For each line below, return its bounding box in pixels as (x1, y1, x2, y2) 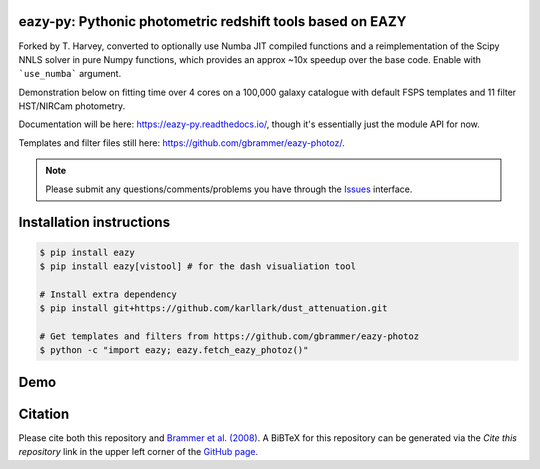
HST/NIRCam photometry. (18, 100, 126, 112)
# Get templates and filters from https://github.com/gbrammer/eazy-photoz (39, 330, 420, 342)
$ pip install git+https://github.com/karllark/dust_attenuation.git (39, 303, 388, 314)
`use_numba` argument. (18, 68, 122, 80)
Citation (18, 405, 70, 422)
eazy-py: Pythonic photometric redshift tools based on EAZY (18, 13, 407, 30)
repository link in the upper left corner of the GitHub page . (18, 446, 259, 458)
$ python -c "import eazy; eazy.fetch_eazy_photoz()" (39, 345, 309, 356)
